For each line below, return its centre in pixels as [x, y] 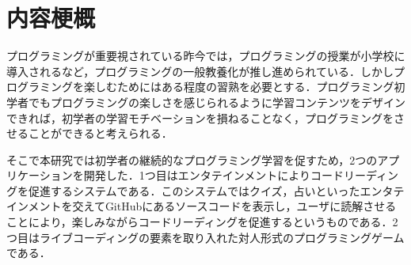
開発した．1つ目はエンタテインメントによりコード [214, 175]
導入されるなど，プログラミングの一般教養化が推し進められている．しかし [200, 71]
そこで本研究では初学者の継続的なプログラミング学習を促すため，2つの [192, 159]
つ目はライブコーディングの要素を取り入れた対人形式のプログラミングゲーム [205, 237]
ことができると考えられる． [100, 133]
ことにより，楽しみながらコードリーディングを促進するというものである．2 [202, 222]
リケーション [40, 175]
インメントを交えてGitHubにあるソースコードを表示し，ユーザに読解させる [202, 206]
